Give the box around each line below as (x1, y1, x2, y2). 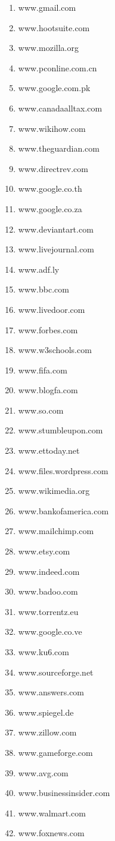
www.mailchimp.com (18, 525, 94, 537)
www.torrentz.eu (18, 605, 79, 617)
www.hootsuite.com (18, 21, 90, 34)
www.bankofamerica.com (18, 504, 109, 517)
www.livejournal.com (18, 243, 95, 255)
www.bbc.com (18, 283, 69, 296)
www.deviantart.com (18, 222, 94, 235)
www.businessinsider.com (18, 786, 110, 799)
